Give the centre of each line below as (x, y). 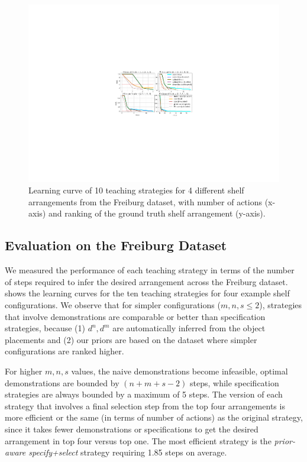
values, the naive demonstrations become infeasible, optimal (180, 371)
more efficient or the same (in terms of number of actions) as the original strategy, (154, 417)
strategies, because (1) (45, 328)
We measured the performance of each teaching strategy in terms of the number (150, 270)
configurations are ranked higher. (64, 351)
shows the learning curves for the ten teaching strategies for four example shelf (147, 293)
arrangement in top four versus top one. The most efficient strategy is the (138, 440)
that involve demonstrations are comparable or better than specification (135, 316)
